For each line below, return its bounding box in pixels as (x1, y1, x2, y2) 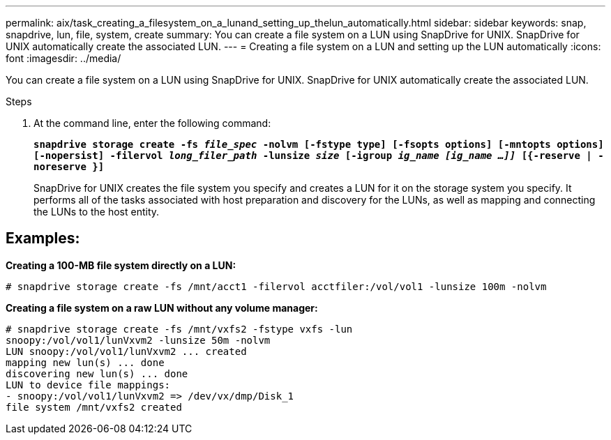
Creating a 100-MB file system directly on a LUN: (6, 259, 236, 271)
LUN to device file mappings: (6, 379, 171, 390)
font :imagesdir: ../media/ (6, 52, 121, 64)
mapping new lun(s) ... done (6, 356, 165, 368)
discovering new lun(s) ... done (6, 367, 188, 379)
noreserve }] (33, 161, 105, 172)
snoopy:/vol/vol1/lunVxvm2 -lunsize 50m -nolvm (6, 334, 271, 346)
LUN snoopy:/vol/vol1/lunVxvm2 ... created (6, 345, 247, 357)
